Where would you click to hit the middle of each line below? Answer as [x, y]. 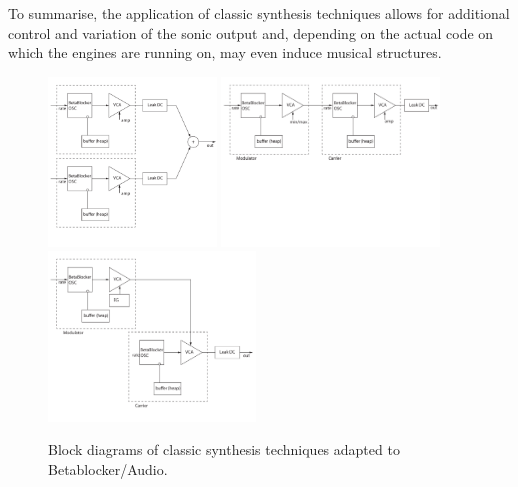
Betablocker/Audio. [108, 468]
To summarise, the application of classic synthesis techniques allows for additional [259, 13]
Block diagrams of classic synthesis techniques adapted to [224, 449]
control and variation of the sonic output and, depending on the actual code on [251, 32]
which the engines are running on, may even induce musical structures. [225, 52]
